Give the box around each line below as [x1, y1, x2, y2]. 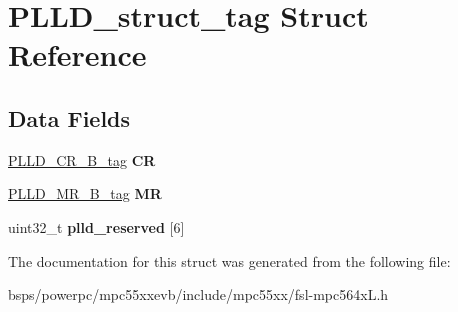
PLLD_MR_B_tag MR [8, 183, 162, 204]
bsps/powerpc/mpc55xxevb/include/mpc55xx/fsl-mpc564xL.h [8, 284, 389, 305]
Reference [8, 34, 147, 75]
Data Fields [8, 102, 131, 133]
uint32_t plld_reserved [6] [8, 216, 185, 237]
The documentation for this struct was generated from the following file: [8, 250, 451, 271]
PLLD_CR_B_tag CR [8, 149, 156, 170]
